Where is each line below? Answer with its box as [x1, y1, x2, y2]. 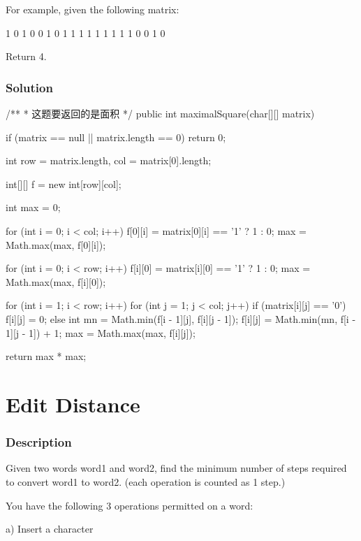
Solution [6, 78, 53, 96]
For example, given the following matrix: [6, 2, 179, 16]
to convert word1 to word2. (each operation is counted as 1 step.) [6, 474, 286, 489]
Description [6, 433, 72, 451]
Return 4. [6, 49, 47, 64]
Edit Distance [6, 389, 140, 418]
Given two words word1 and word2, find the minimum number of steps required [6, 461, 347, 475]
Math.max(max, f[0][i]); [6, 237, 106, 252]
